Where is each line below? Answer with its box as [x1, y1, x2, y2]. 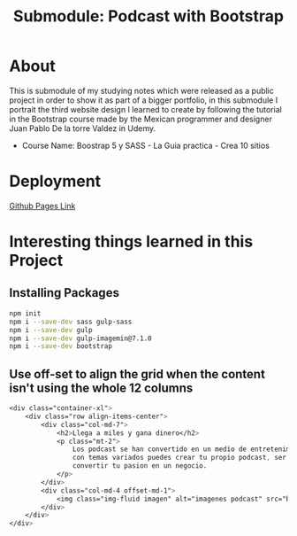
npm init [9, 308, 42, 318]
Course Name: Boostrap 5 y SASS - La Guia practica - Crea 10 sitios [21, 140, 270, 151]
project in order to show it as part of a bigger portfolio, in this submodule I [9, 95, 278, 105]
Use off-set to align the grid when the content [9, 366, 265, 382]
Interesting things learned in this [9, 232, 254, 252]
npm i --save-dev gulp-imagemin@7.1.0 [9, 334, 152, 343]
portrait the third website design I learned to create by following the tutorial [9, 104, 283, 114]
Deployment [9, 171, 102, 191]
